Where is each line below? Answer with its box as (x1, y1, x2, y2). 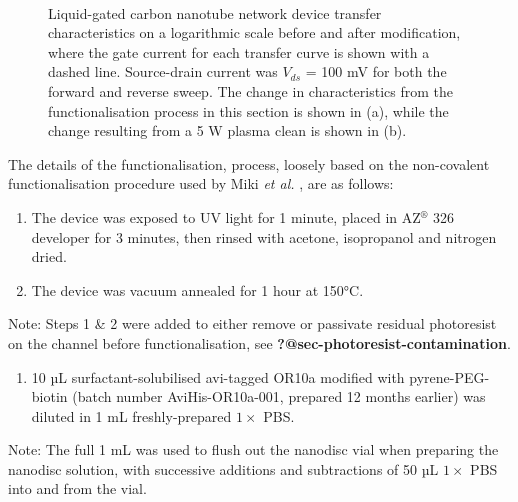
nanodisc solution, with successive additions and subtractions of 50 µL (8, 458, 439, 479)
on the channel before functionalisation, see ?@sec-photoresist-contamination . (8, 332, 511, 353)
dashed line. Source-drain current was (48, 61, 278, 82)
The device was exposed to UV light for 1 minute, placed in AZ (31, 206, 421, 227)
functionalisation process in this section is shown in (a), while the (48, 100, 449, 121)
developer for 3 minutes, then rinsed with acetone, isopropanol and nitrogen (31, 226, 497, 247)
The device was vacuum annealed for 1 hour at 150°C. (31, 279, 364, 300)
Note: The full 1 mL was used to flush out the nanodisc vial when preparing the (8, 439, 499, 460)
